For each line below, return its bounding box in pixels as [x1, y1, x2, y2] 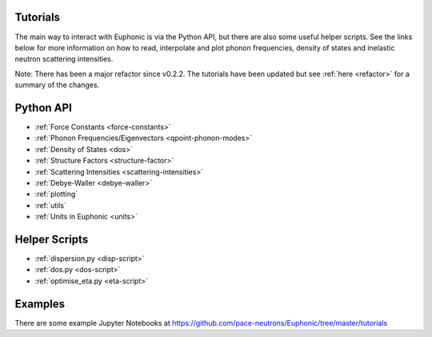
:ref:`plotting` [34, 189, 78, 199]
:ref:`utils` [34, 200, 67, 210]
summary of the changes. [14, 80, 100, 90]
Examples [14, 297, 66, 311]
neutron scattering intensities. [14, 54, 114, 64]
